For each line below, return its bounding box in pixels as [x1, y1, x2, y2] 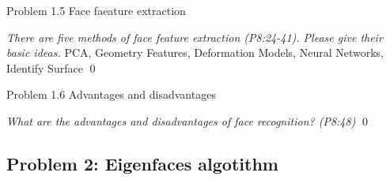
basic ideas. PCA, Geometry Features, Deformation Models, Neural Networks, [6, 44, 384, 61]
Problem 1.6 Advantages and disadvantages [6, 86, 216, 103]
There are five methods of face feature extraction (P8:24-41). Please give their [6, 28, 383, 45]
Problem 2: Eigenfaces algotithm [6, 151, 278, 175]
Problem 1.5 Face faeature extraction [6, 2, 186, 18]
